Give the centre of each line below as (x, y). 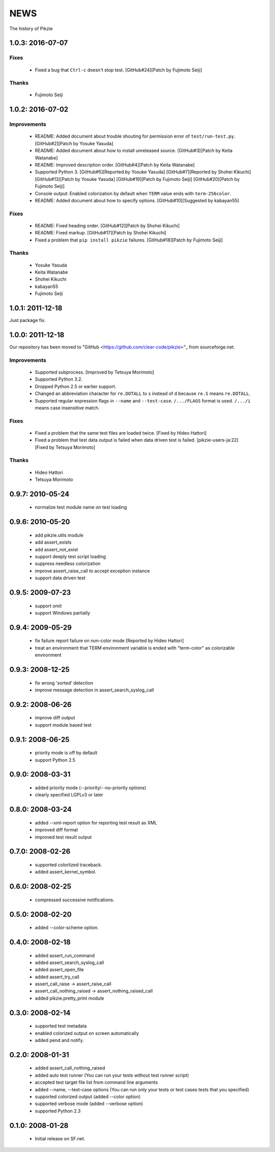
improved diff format (57, 830)
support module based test (63, 725)
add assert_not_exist (57, 549)
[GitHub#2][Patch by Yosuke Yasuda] (74, 143)
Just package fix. (28, 320)
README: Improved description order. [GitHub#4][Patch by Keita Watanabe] (115, 165)
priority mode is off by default (66, 753)
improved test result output (63, 837)
